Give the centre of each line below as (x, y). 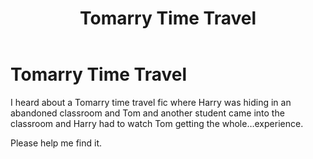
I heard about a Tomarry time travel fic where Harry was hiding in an (151, 102)
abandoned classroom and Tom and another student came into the (147, 113)
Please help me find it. (56, 143)
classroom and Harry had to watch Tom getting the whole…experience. (157, 123)
